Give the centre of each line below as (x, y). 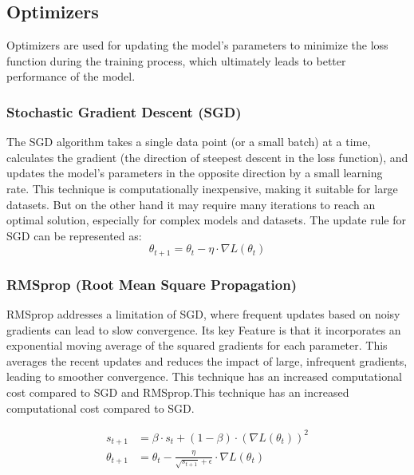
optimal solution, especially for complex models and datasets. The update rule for (207, 220)
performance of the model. (71, 76)
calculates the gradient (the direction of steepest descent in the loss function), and (207, 157)
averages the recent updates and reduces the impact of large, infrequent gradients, (207, 360)
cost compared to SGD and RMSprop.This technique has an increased (178, 392)
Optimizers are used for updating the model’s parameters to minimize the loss (197, 45)
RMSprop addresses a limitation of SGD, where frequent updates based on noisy (203, 314)
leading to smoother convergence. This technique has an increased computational (204, 376)
